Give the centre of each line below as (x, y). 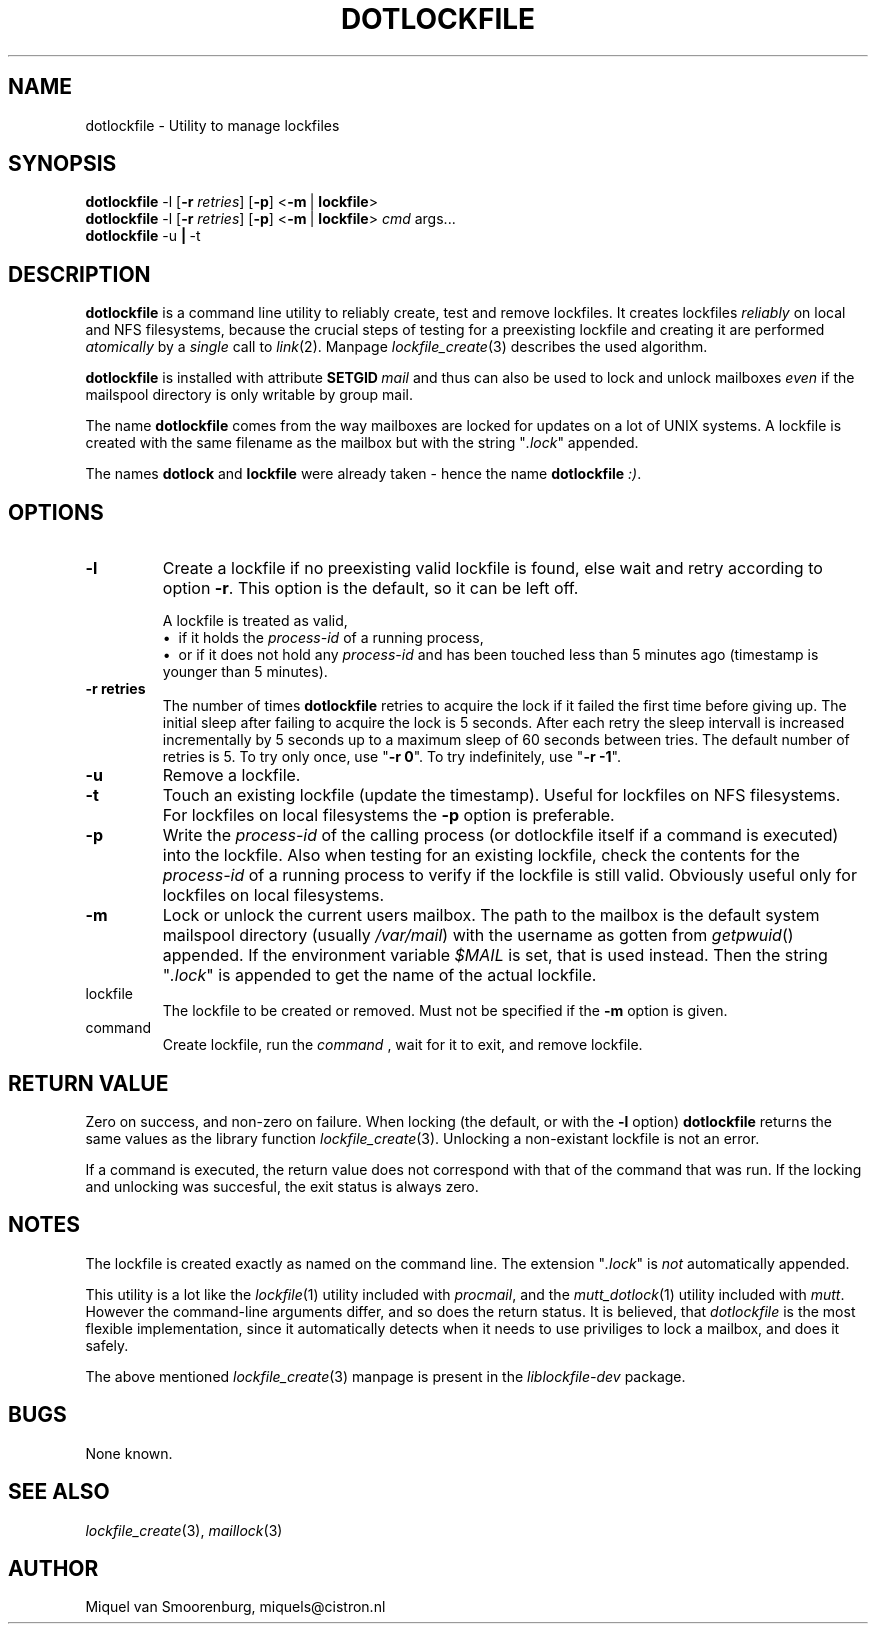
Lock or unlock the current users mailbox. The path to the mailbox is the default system (491, 915)
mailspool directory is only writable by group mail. (249, 395)
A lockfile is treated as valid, (255, 621)
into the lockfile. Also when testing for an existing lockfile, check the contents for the (481, 855)
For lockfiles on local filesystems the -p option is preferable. (388, 815)
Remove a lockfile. (231, 775)
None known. (129, 1453)
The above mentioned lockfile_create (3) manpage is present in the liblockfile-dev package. (385, 1376)
